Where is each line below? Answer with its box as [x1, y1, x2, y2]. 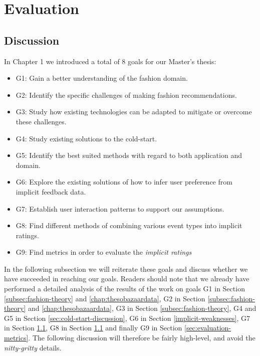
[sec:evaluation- [184, 322, 231, 333]
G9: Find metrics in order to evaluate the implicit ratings [16, 247, 192, 257]
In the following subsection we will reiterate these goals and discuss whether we [4, 263, 248, 274]
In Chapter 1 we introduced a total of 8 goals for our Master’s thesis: [4, 56, 216, 66]
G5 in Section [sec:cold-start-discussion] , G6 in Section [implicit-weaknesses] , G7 [4, 312, 250, 323]
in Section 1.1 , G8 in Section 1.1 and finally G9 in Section [4, 322, 182, 333]
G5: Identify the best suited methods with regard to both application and [16, 150, 242, 160]
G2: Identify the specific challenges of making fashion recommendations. [16, 89, 237, 100]
